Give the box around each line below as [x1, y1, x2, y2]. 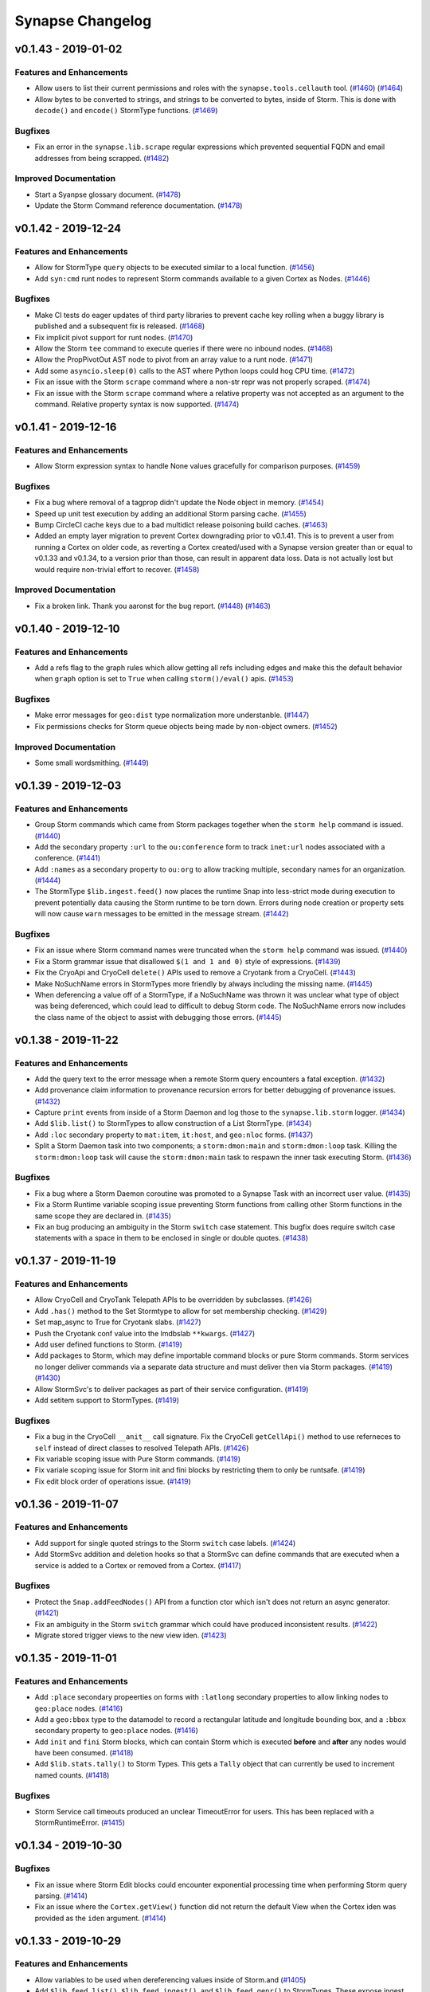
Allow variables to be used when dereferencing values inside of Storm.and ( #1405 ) [34, 1974, 307, 1984]
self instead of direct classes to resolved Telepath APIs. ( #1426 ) [34, 1443, 249, 1453]
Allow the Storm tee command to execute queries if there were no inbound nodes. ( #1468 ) [34, 343, 334, 354]
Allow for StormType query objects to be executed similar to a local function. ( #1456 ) [34, 263, 315, 273]
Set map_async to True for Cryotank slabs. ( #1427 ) [34, 1317, 202, 1327]
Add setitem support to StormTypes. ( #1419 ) [34, 1395, 179, 1405]
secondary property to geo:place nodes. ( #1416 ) [34, 1726, 199, 1735]
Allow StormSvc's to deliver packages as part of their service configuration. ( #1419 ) [34, 1384, 309, 1394]
